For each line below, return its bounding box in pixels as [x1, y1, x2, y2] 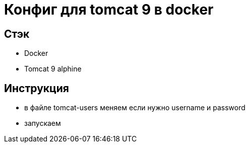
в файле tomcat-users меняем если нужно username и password [24, 103, 245, 112]
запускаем [24, 119, 61, 128]
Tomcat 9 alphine [24, 64, 82, 73]
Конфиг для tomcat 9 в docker [4, 1, 214, 18]
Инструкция [4, 82, 69, 95]
